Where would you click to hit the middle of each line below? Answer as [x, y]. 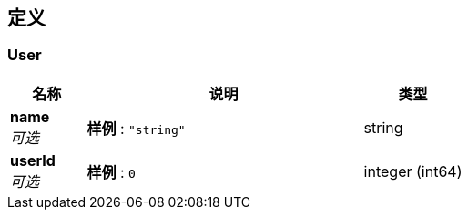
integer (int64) [413, 171]
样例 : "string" [136, 128]
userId [33, 160]
